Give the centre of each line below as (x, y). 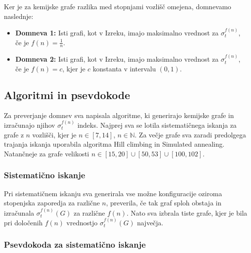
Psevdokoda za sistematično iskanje (75, 244)
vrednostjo (82, 223)
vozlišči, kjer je (54, 134)
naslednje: (19, 16)
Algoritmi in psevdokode (67, 94)
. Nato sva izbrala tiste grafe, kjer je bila (187, 212)
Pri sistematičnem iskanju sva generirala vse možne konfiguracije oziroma (113, 193)
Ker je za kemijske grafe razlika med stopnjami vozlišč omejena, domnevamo (118, 6)
